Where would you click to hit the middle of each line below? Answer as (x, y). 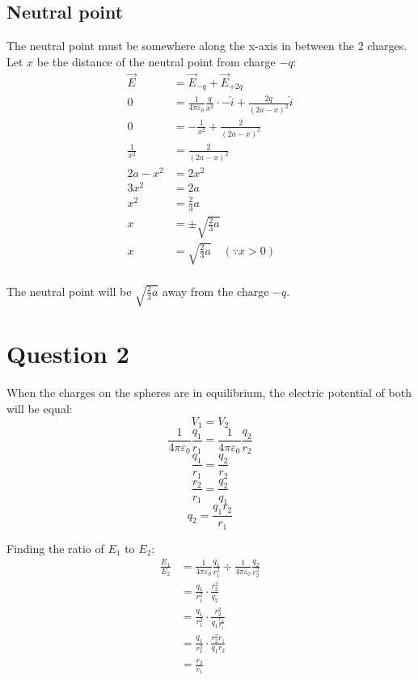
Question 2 (68, 354)
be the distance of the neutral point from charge (156, 61)
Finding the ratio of (55, 548)
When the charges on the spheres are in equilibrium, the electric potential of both (209, 393)
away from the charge (215, 291)
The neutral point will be (69, 291)
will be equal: (40, 408)
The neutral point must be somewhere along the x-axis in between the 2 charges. (207, 46)
